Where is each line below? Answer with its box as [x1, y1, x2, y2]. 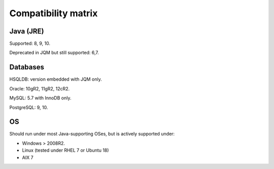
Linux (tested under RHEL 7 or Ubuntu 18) [22, 147, 109, 153]
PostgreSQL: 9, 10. [9, 104, 48, 110]
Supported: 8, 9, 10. [9, 41, 51, 47]
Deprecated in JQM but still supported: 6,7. [9, 50, 99, 56]
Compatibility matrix [9, 8, 98, 19]
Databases [9, 63, 45, 72]
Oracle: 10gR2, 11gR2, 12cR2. [9, 85, 70, 91]
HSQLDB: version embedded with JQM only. [9, 76, 102, 82]
